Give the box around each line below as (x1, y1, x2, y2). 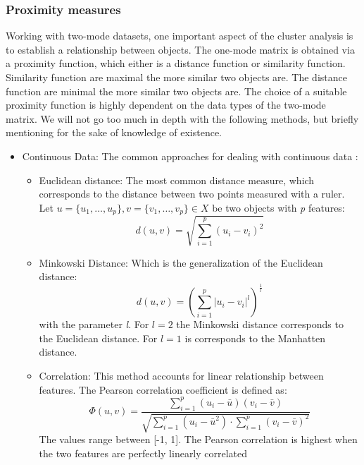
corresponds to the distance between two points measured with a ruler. (39, 186, 345, 201)
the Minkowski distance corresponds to (176, 317, 344, 332)
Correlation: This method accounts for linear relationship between (39, 368, 324, 383)
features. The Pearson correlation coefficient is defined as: (39, 382, 287, 397)
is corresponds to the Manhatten (184, 330, 325, 345)
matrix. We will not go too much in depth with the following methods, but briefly (6, 111, 359, 126)
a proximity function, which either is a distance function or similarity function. (6, 56, 346, 71)
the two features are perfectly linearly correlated (39, 445, 248, 460)
